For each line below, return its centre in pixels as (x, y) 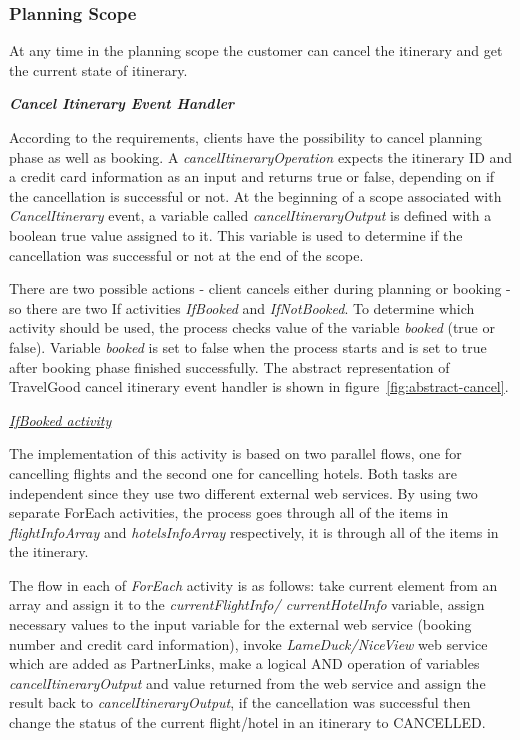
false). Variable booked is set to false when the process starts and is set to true (248, 346)
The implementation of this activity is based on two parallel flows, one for (235, 453)
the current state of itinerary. (98, 69)
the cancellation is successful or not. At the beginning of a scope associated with (255, 195)
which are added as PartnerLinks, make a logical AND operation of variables (244, 663)
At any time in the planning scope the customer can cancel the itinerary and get (256, 50)
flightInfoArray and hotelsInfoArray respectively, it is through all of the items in (254, 531)
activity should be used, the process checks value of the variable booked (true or (252, 327)
